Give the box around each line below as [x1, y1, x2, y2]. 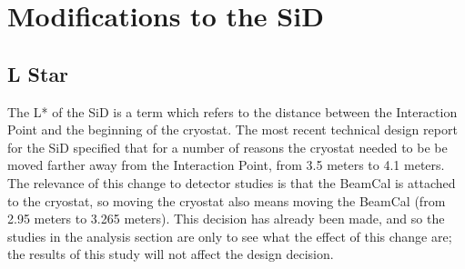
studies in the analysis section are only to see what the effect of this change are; [7, 226, 452, 245]
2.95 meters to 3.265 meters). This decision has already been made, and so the [7, 209, 445, 228]
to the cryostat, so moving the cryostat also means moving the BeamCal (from [7, 191, 446, 210]
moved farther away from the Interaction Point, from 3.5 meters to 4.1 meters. [7, 155, 445, 174]
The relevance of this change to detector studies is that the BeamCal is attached [7, 173, 456, 192]
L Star [7, 59, 69, 87]
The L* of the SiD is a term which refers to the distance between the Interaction [7, 102, 458, 121]
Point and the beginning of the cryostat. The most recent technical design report [7, 120, 458, 139]
